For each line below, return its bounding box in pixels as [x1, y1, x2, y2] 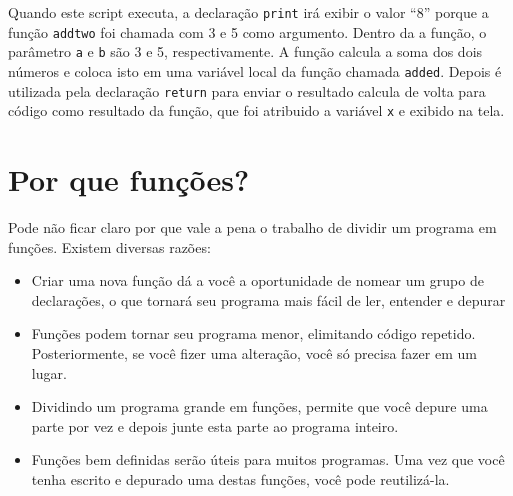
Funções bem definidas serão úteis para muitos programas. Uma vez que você [31, 449, 505, 470]
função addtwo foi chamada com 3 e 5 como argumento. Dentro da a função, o [8, 21, 487, 42]
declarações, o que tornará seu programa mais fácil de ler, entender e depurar [31, 289, 506, 310]
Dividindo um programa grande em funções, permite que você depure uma [31, 396, 488, 417]
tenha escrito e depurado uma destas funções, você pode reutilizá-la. [31, 469, 450, 489]
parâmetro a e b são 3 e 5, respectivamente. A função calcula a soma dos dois [8, 41, 483, 62]
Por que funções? [8, 159, 250, 200]
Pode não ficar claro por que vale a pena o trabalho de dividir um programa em [8, 217, 497, 238]
